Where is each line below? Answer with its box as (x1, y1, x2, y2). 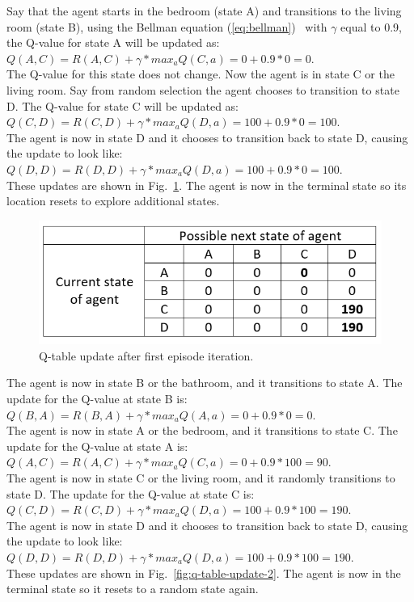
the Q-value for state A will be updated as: (6, 34, 220, 51)
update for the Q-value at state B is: (6, 390, 188, 407)
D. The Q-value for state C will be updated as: (6, 97, 239, 114)
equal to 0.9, (340, 18, 402, 35)
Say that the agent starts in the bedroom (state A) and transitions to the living (6, 2, 402, 19)
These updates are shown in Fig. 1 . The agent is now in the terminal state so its (6, 176, 407, 193)
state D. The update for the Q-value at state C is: (6, 485, 255, 502)
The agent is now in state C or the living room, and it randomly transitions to (6, 469, 395, 486)
